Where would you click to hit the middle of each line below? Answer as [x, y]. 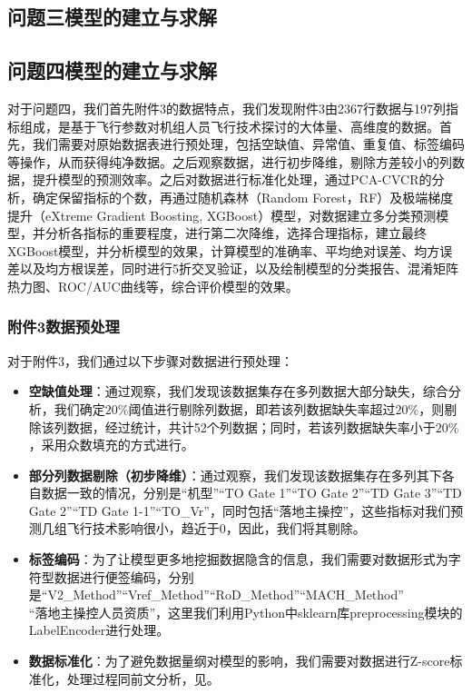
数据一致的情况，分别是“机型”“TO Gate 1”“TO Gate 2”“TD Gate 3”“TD [251, 493]
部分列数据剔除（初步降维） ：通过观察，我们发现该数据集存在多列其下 [235, 475]
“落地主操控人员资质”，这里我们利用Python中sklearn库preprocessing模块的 [246, 612]
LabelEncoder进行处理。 [99, 630]
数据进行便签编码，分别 [124, 576]
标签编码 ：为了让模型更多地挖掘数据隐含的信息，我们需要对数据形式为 [238, 559]
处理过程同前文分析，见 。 [143, 678]
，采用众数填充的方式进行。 [111, 445]
